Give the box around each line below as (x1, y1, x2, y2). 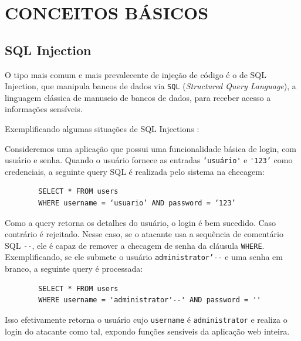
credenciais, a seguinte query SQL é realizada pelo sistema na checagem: (5, 165, 265, 177)
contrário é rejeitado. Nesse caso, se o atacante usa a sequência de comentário (5, 228, 283, 240)
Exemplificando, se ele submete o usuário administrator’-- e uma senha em (5, 251, 283, 263)
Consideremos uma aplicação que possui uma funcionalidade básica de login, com (5, 142, 297, 154)
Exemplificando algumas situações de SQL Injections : (5, 123, 199, 135)
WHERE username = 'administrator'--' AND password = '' (38, 296, 261, 305)
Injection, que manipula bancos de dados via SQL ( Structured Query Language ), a (5, 80, 296, 92)
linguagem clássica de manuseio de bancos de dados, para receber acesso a (5, 91, 271, 103)
